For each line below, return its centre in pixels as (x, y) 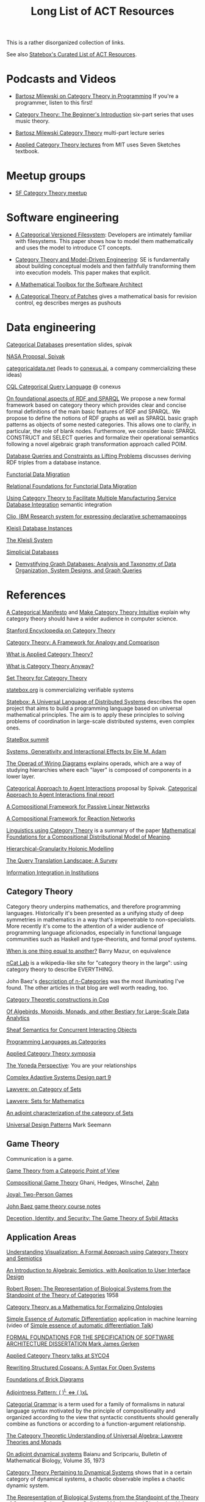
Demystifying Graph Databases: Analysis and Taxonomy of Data (95, 564)
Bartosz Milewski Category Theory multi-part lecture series (90, 133)
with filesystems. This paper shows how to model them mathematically (104, 241)
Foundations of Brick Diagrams (45, 1379)
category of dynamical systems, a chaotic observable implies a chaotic (95, 1479)
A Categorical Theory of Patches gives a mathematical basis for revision (106, 296)
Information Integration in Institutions (53, 872)
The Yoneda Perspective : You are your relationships (71, 1065)
